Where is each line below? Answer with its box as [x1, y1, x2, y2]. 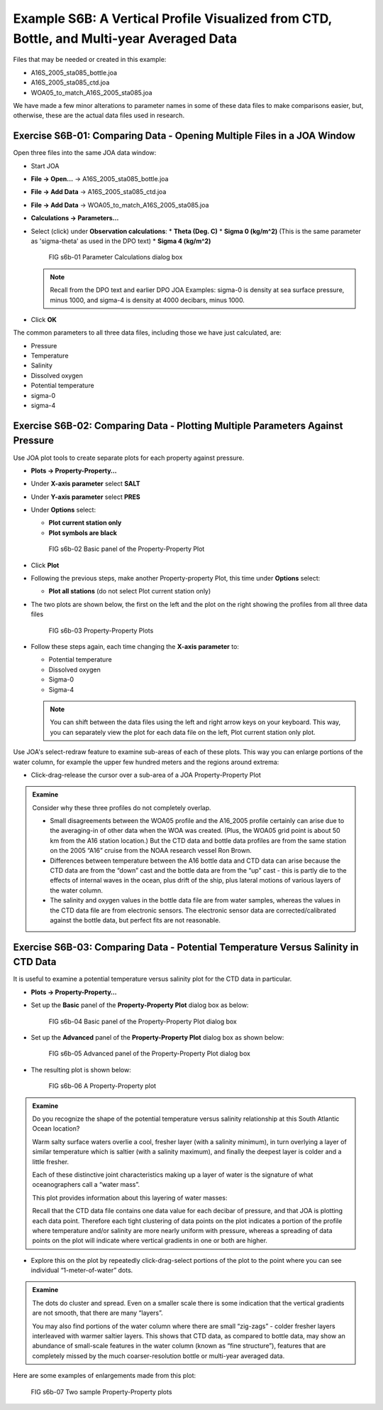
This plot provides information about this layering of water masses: [32, 1193, 228, 1202]
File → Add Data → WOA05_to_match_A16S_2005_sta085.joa [30, 200, 209, 209]
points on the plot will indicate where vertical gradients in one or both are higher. [32, 1237, 267, 1245]
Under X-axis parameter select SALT [30, 480, 141, 488]
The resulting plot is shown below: [30, 1065, 131, 1074]
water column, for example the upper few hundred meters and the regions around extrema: [13, 758, 279, 766]
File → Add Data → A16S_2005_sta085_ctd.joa [30, 188, 167, 196]
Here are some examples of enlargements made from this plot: [13, 1372, 196, 1380]
